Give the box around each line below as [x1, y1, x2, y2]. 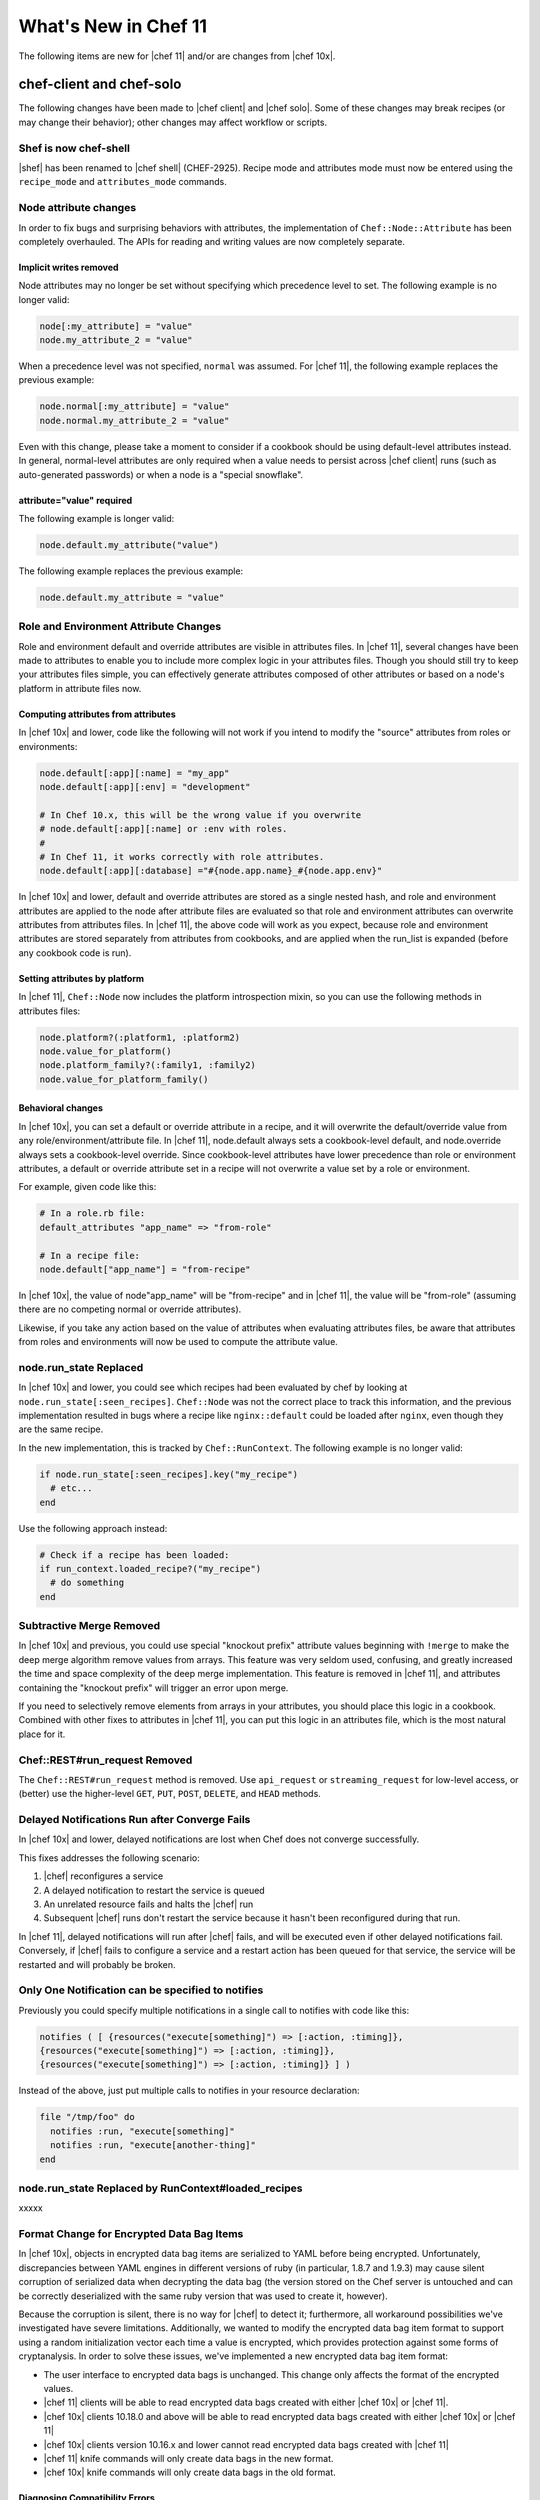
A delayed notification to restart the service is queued [43, 1884, 265, 1896]
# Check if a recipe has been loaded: [39, 1549, 230, 1560]
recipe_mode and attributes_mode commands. [18, 176, 227, 188]
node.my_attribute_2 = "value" [39, 335, 194, 346]
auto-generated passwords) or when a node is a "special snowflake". [18, 468, 304, 480]
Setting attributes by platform [18, 972, 145, 984]
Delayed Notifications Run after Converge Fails [18, 1813, 251, 1827]
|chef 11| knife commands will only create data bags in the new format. [43, 2452, 334, 2464]
